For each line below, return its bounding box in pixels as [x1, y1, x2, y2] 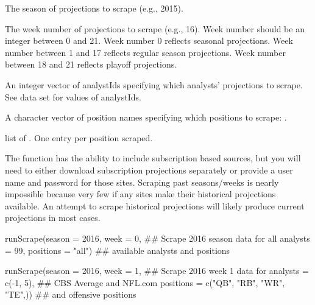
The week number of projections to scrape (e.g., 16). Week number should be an [5, 22, 305, 35]
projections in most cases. [5, 211, 101, 224]
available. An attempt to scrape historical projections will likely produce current [5, 199, 305, 212]
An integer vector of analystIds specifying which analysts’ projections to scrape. [5, 78, 303, 91]
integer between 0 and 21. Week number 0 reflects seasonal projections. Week [5, 34, 293, 47]
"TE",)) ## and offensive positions [5, 288, 136, 301]
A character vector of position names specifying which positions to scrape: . [5, 111, 287, 124]
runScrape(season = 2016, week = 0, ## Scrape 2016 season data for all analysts [5, 231, 310, 244]
